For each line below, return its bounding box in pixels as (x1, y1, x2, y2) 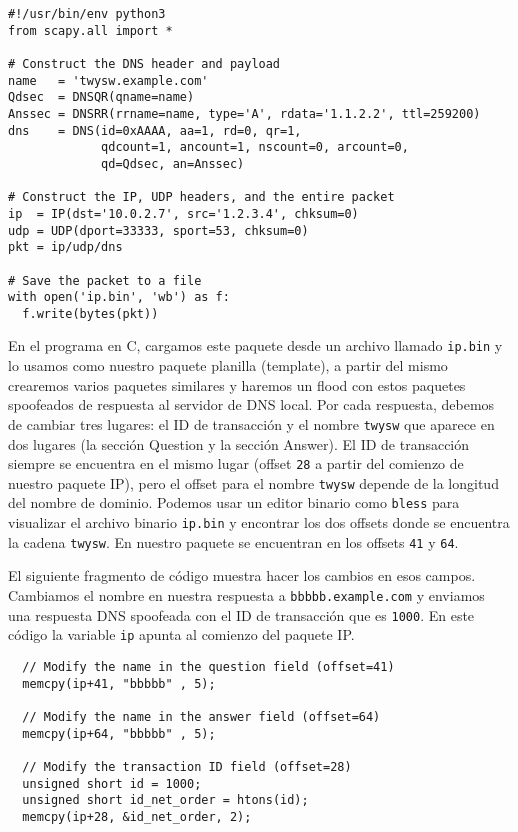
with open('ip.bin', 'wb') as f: (8, 290, 230, 305)
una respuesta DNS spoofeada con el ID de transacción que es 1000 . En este (8, 604, 475, 625)
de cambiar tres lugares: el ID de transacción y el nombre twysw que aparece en (8, 413, 495, 434)
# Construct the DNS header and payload (8, 56, 281, 71)
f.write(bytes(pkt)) (22, 306, 159, 321)
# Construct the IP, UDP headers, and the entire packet (8, 190, 395, 205)
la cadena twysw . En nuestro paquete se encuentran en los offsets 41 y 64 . (8, 531, 459, 552)
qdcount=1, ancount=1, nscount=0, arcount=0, (101, 140, 409, 155)
